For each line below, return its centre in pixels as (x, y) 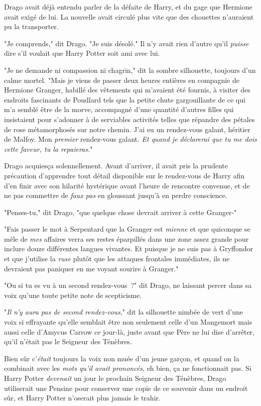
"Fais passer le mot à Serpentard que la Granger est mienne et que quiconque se (127, 229)
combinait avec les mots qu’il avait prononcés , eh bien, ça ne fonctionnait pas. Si (128, 368)
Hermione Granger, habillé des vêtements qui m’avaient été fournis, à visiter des (127, 90)
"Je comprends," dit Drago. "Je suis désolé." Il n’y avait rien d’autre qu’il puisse (126, 43)
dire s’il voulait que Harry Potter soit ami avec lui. (82, 53)
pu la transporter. (31, 26)
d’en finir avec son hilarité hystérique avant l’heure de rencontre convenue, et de (127, 185)
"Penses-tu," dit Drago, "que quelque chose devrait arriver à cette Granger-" (120, 212)
